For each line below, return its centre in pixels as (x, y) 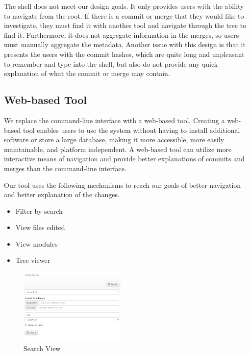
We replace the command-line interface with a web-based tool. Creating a (114, 120)
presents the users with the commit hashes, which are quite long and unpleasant (124, 54)
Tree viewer (33, 260)
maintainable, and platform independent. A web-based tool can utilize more (118, 149)
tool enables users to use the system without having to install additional (131, 130)
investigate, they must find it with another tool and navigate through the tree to (125, 25)
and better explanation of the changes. (62, 194)
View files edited (40, 227)
